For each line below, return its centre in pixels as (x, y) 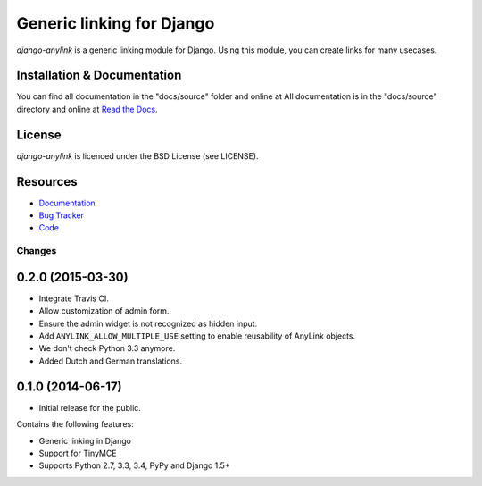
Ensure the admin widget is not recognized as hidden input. (148, 323)
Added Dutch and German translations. (111, 361)
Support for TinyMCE (78, 453)
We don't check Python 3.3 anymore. (107, 348)
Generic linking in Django (85, 440)
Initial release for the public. (90, 407)
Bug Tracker (62, 215)
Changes (37, 251)
